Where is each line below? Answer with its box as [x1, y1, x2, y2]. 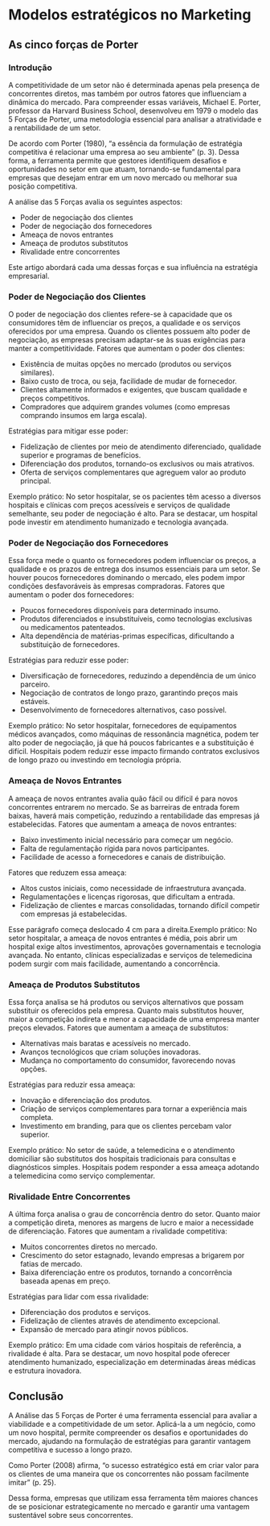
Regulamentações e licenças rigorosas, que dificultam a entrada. [19, 892, 235, 902]
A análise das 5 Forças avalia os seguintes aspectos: [8, 197, 183, 206]
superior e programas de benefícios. [19, 450, 141, 460]
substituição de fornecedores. [19, 640, 121, 649]
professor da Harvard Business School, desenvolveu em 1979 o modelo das [8, 106, 259, 115]
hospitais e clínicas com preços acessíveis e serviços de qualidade [8, 500, 231, 510]
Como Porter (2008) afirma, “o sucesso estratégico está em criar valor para [8, 1461, 260, 1470]
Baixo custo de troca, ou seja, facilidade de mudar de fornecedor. [19, 376, 237, 386]
